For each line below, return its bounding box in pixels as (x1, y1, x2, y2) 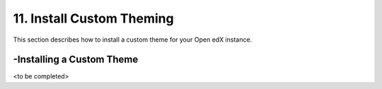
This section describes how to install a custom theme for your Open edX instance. (13, 35, 253, 44)
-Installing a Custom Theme (13, 54, 139, 66)
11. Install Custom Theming (13, 11, 174, 26)
